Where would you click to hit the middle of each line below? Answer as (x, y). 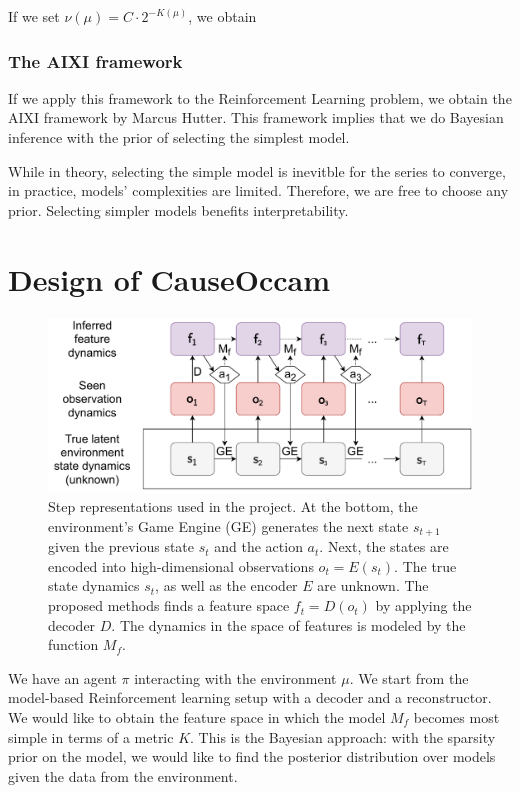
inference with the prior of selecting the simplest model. (179, 137)
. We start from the (409, 677)
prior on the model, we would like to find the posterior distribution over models (252, 756)
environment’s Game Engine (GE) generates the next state (228, 525)
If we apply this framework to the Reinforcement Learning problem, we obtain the (260, 97)
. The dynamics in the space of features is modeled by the (288, 624)
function (73, 644)
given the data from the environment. (123, 775)
